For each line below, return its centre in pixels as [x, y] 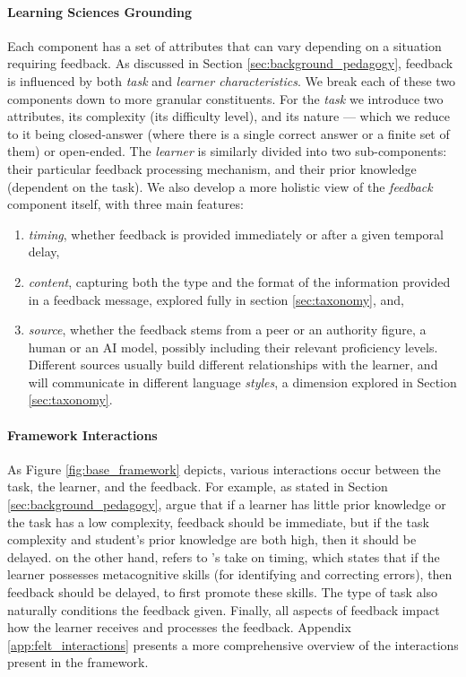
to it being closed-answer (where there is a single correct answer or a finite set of [229, 133]
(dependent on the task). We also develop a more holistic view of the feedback [220, 186]
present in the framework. [78, 662]
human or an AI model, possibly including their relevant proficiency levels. [233, 347]
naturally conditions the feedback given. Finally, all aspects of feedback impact [224, 609]
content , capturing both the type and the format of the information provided [239, 281]
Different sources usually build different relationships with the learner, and [233, 365]
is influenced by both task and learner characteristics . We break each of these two [232, 80]
